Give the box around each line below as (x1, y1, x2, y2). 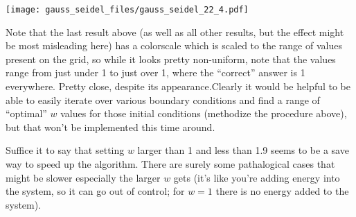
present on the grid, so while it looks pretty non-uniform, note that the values (6, 51, 336, 66)
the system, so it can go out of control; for (6, 184, 185, 198)
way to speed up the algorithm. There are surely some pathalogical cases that (6, 157, 335, 171)
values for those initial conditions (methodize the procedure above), (60, 106, 347, 121)
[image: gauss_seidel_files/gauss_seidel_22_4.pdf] (6, 5, 249, 15)
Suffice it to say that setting (6, 143, 125, 157)
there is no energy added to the (215, 184, 349, 198)
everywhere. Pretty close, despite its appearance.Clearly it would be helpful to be (6, 79, 351, 94)
